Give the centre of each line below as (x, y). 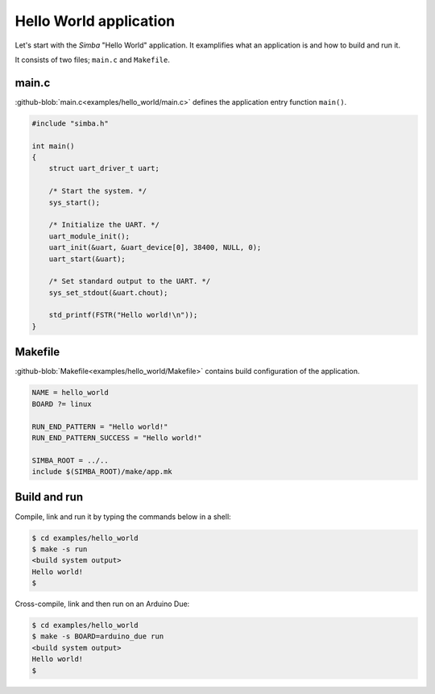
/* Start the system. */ (98, 191)
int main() (53, 146)
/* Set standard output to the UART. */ (130, 281)
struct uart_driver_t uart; (104, 168)
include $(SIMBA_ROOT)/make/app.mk (102, 472)
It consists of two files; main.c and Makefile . (93, 60)
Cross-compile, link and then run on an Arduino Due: (102, 604)
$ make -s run (60, 549)
